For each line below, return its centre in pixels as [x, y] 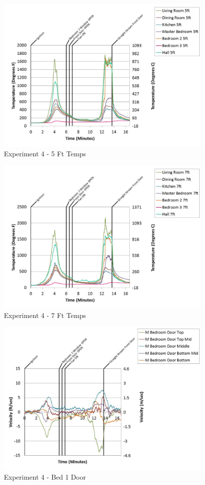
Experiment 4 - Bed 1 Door [45, 477]
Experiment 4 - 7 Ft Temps [45, 315]
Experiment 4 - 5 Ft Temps [45, 154]
